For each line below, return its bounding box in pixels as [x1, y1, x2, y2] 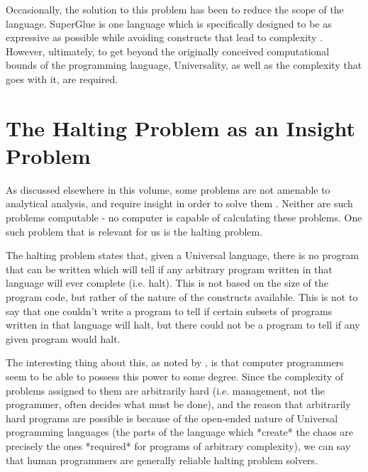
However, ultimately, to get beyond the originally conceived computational [6, 43, 330, 58]
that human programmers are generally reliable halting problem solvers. [6, 452, 318, 467]
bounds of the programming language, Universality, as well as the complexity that [6, 57, 362, 72]
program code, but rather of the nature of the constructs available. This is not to [6, 290, 358, 304]
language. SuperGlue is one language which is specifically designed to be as [6, 16, 332, 31]
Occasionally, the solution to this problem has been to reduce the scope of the [6, 2, 344, 16]
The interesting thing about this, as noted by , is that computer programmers [6, 355, 344, 370]
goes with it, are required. [6, 71, 118, 86]
